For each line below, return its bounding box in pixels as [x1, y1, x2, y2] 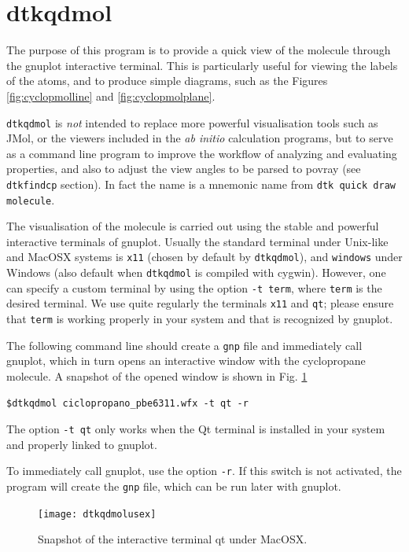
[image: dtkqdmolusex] [38, 508, 157, 520]
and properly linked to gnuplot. [6, 436, 157, 452]
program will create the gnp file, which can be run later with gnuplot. [6, 478, 341, 495]
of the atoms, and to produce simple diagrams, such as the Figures [6, 72, 328, 89]
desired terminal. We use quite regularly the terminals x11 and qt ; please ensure [6, 295, 394, 311]
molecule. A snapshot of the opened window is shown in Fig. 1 [6, 367, 308, 384]
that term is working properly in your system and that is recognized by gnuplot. [6, 311, 393, 327]
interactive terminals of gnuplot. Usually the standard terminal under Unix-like [6, 233, 389, 249]
